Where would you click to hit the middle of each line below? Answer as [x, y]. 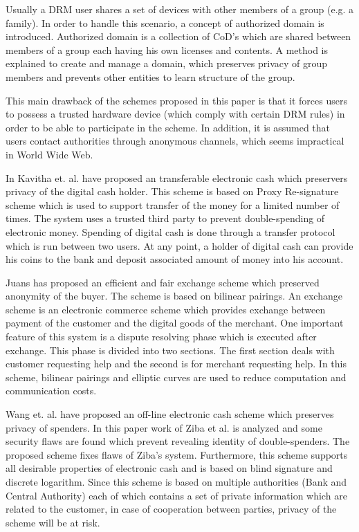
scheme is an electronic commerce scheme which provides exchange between [166, 309]
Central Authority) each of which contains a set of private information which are [176, 495]
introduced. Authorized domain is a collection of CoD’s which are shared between [178, 36]
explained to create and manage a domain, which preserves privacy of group [167, 63]
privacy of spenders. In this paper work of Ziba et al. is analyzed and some [164, 427]
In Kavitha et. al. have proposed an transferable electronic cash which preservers [177, 177]
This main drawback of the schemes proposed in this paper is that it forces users [176, 100]
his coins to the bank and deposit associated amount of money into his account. [175, 259]
